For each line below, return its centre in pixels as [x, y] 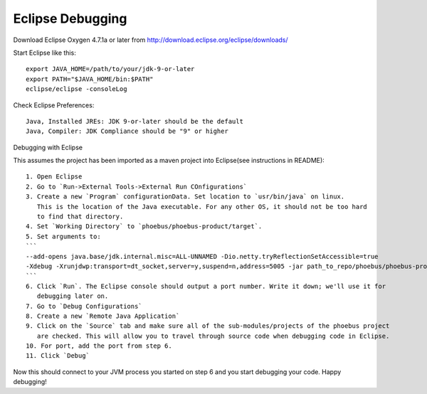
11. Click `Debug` [58, 356]
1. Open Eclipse [54, 177]
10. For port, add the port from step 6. [99, 346]
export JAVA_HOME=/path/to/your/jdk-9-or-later [110, 69]
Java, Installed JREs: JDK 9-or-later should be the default [135, 121]
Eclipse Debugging [70, 18]
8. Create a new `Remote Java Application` [103, 316]
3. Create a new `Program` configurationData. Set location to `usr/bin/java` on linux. [185, 197]
